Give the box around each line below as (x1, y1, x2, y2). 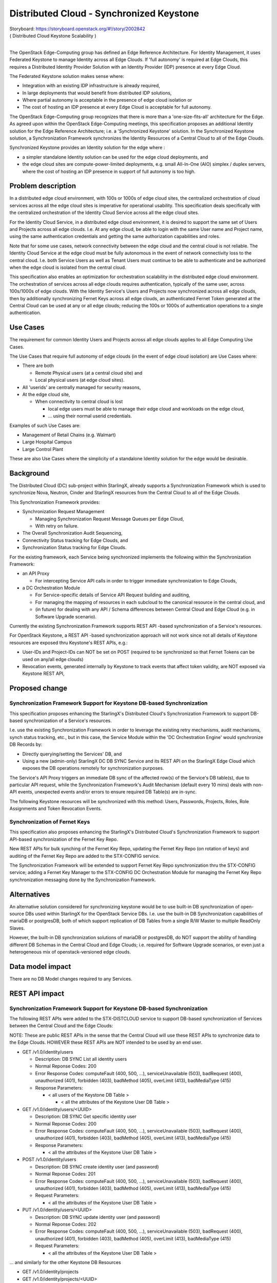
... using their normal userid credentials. (48, 413, 132, 419)
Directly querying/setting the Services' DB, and (22, 751, 122, 757)
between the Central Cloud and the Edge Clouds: (9, 1023, 113, 1029)
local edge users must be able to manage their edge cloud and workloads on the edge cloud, (48, 405, 245, 412)
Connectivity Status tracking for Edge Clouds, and (22, 537, 128, 543)
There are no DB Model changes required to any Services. (9, 976, 133, 982)
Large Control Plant (22, 446, 64, 452)
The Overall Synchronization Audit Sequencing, (22, 530, 123, 536)
